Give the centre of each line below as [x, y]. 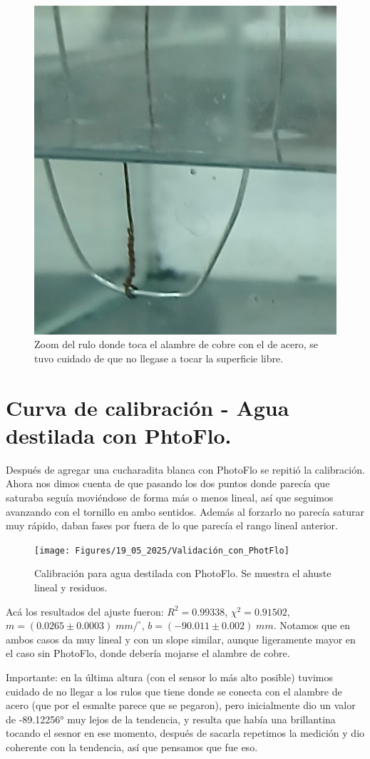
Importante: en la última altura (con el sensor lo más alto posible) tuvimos [169, 677]
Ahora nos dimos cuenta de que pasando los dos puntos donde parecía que [168, 483]
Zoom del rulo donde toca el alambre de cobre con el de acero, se [176, 344]
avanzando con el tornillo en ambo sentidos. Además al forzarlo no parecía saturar [185, 511]
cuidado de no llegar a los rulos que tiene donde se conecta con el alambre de [174, 691]
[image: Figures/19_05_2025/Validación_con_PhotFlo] [162, 550]
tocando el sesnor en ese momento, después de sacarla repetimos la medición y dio [185, 733]
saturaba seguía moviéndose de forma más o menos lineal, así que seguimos [170, 497]
